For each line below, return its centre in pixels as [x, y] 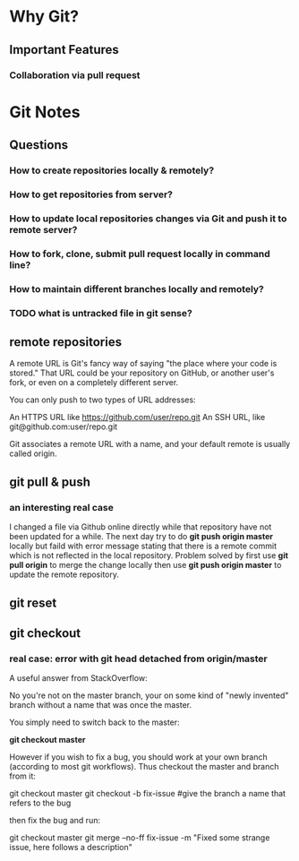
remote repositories [66, 342]
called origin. [33, 453]
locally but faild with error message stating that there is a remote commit [143, 546]
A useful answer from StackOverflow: [78, 678]
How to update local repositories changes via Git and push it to [148, 219]
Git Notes [45, 112]
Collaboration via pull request [75, 75]
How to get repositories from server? [91, 194]
